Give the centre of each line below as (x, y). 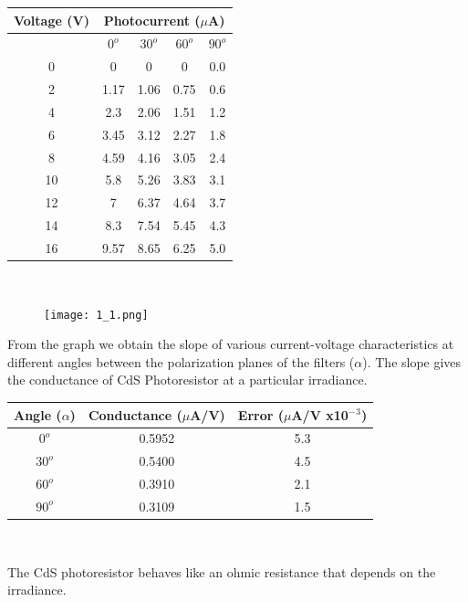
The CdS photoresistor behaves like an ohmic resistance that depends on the (222, 571)
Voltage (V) (52, 20)
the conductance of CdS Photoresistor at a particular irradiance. (187, 380)
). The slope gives (412, 361)
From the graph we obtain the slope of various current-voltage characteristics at (231, 344)
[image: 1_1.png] (96, 315)
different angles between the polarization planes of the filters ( (181, 361)
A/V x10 (320, 414)
